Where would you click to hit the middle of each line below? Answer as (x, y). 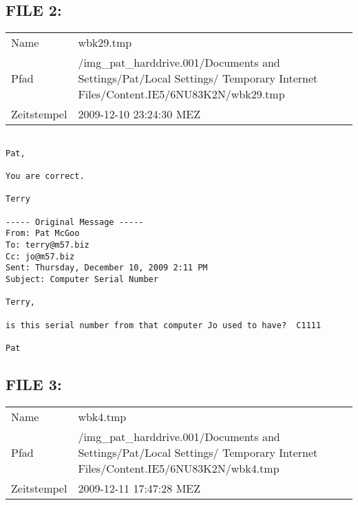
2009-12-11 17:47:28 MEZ (139, 488)
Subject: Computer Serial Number (82, 280)
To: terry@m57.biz (48, 245)
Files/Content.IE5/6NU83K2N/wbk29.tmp (181, 94)
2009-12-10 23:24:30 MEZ (139, 114)
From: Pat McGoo (43, 234)
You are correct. (45, 176)
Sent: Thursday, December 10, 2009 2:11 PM (107, 268)
